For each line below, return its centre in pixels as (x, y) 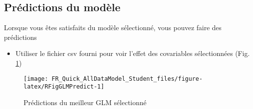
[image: (36, 79)
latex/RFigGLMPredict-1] (64, 87)
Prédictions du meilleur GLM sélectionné (85, 102)
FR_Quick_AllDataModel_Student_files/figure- (127, 79)
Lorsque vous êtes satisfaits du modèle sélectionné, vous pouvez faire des (113, 27)
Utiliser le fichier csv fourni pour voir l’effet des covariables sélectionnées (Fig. (133, 53)
